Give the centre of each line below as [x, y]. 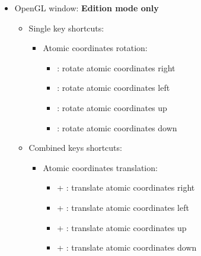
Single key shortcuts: [66, 28]
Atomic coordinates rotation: [95, 48]
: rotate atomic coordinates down [117, 127]
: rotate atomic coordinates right [116, 67]
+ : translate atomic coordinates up [122, 227]
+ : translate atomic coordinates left [123, 207]
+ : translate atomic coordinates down [127, 247]
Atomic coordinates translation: [100, 167]
